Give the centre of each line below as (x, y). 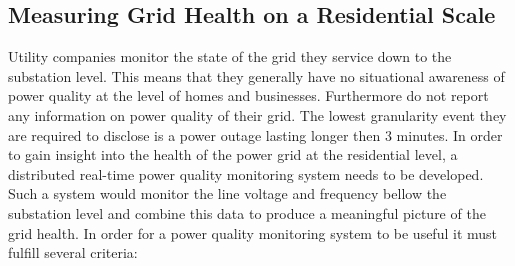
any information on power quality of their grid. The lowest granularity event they (257, 114)
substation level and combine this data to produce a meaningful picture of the (247, 212)
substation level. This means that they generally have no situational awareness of (256, 75)
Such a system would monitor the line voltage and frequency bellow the (227, 193)
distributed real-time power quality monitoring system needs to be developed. (246, 173)
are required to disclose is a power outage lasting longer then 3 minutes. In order (255, 134)
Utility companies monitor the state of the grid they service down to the (230, 56)
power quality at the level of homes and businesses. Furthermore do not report (248, 95)
